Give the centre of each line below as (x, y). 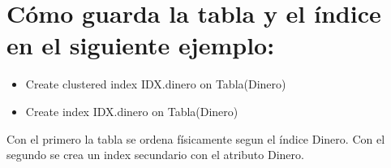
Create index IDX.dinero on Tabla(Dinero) (132, 111)
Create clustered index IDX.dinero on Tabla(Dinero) (156, 84)
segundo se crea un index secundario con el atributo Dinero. (155, 155)
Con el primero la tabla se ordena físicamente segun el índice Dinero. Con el (196, 138)
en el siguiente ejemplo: (141, 45)
